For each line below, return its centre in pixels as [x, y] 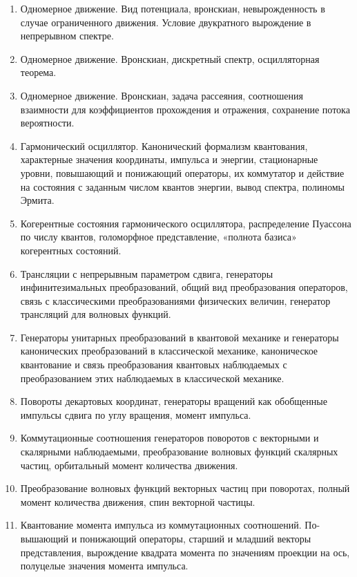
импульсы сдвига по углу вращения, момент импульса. [136, 414]
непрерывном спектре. [67, 36]
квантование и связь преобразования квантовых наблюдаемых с [154, 365]
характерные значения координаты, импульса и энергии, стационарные [169, 159]
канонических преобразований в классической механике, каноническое [169, 351]
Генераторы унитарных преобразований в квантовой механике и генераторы [180, 337]
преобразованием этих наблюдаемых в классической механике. [152, 378]
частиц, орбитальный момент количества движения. [129, 465]
